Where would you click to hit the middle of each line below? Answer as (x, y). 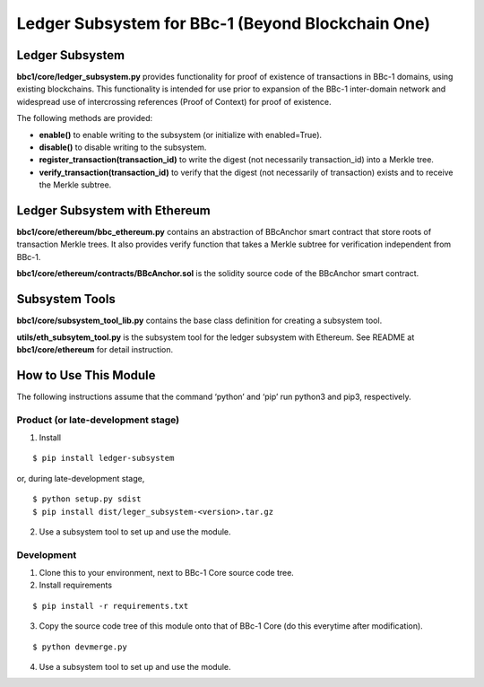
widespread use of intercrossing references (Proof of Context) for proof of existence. (174, 101)
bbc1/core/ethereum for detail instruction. (95, 349)
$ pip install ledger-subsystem (104, 458)
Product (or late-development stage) (98, 420)
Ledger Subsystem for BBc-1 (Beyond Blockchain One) (223, 23)
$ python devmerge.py (80, 647)
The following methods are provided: (85, 118)
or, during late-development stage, (81, 478)
